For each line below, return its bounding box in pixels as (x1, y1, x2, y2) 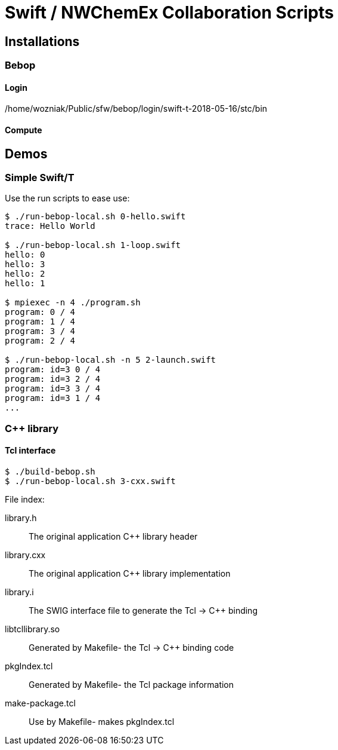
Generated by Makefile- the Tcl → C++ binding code (29, 642, 234, 653)
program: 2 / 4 (5, 336, 76, 346)
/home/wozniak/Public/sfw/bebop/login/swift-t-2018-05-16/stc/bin (5, 103, 268, 114)
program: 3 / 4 (5, 326, 76, 336)
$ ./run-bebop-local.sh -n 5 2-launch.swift (5, 355, 216, 365)
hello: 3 (5, 259, 45, 270)
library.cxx (5, 550, 46, 560)
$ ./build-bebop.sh (5, 467, 95, 476)
